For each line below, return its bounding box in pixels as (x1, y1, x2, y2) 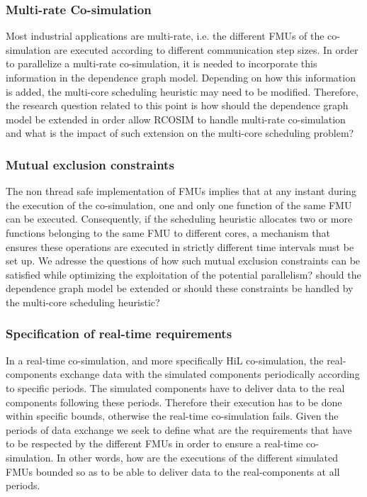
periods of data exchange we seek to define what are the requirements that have (6, 422, 352, 437)
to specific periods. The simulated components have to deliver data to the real (6, 380, 345, 395)
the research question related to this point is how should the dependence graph (6, 98, 349, 113)
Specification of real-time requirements (6, 325, 232, 342)
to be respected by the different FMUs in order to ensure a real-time (6, 436, 303, 451)
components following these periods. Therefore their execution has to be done (6, 394, 342, 409)
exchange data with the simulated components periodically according (60, 367, 360, 381)
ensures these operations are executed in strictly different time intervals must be (6, 239, 354, 254)
